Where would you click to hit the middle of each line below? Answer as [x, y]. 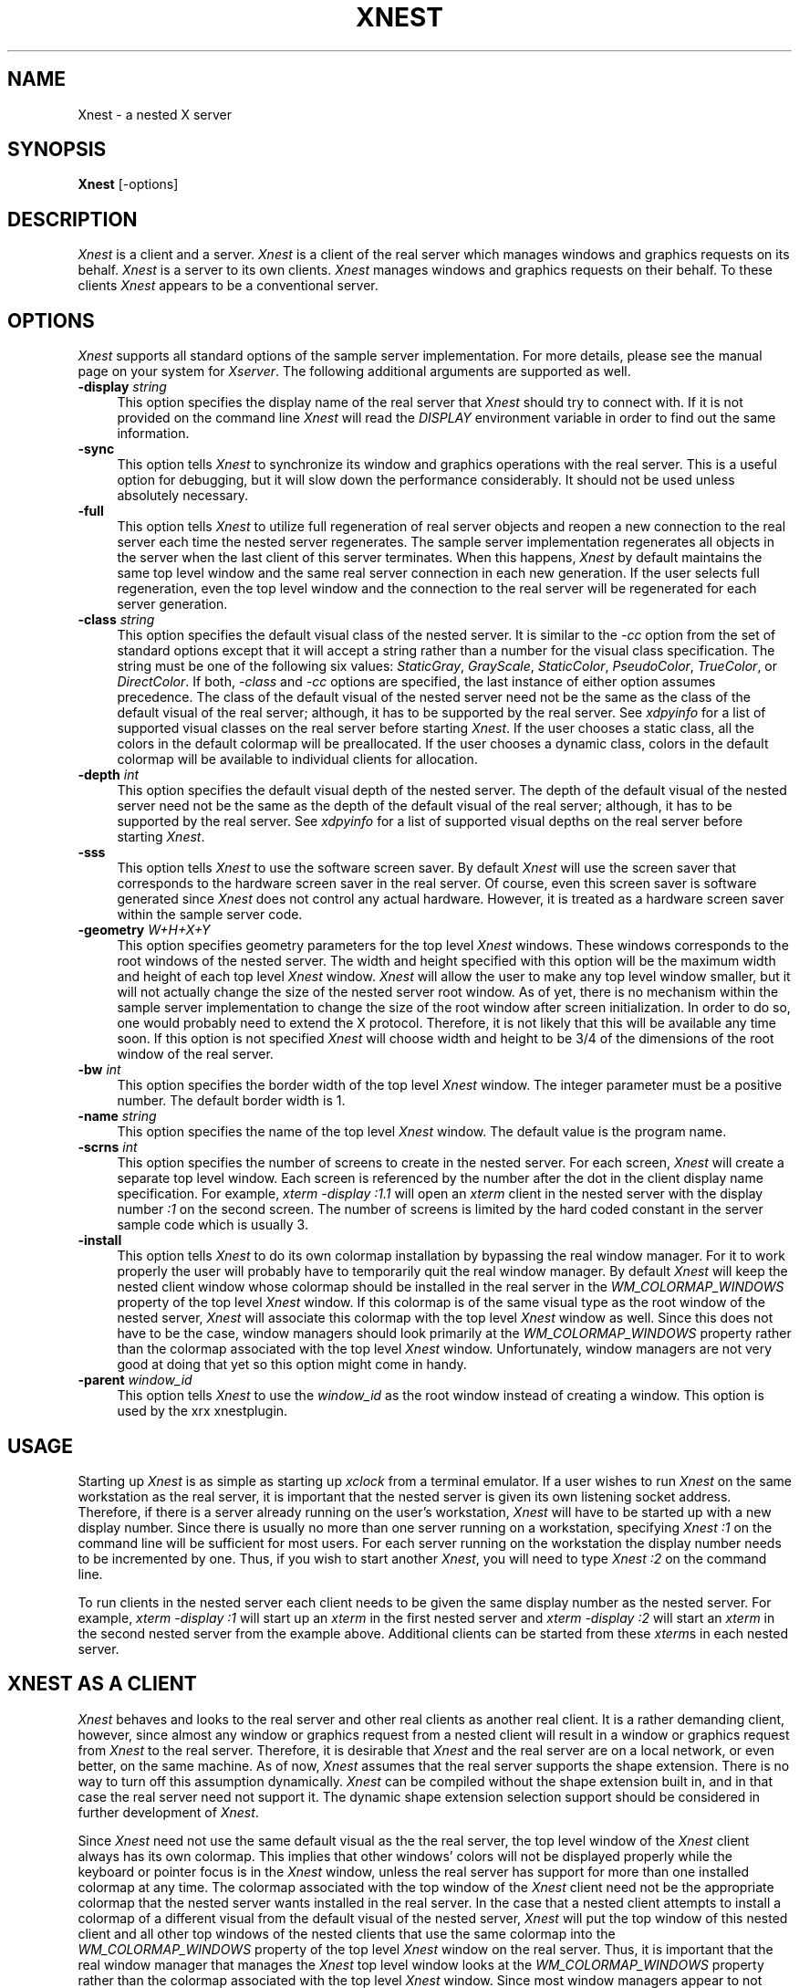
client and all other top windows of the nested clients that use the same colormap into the [347, 1933]
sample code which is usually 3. [213, 1225]
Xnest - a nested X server [155, 114]
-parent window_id [135, 1380]
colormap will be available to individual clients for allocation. [297, 759]
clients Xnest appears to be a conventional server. [228, 286]
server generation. [172, 604]
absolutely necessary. [183, 496]
